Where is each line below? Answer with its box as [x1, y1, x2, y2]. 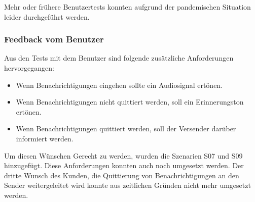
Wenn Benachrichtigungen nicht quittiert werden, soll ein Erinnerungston [16, 96, 244, 107]
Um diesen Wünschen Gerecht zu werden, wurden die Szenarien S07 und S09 [4, 150, 243, 161]
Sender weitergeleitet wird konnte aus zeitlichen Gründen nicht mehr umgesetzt [4, 180, 251, 190]
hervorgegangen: [4, 63, 54, 73]
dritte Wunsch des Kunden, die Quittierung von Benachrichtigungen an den [4, 170, 239, 180]
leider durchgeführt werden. [4, 11, 90, 22]
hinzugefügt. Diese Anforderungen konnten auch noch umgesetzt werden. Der [4, 160, 244, 171]
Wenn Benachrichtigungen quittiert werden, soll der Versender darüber [16, 123, 236, 134]
